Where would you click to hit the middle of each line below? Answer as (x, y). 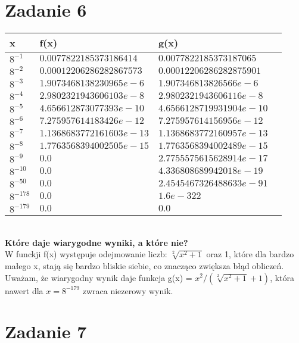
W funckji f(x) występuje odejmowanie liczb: (86, 254)
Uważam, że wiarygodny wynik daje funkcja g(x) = (99, 277)
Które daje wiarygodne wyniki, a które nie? (96, 242)
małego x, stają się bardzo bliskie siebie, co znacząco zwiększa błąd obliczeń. (144, 265)
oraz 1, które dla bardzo (250, 254)
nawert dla (24, 290)
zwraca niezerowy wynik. (128, 290)
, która (282, 277)
